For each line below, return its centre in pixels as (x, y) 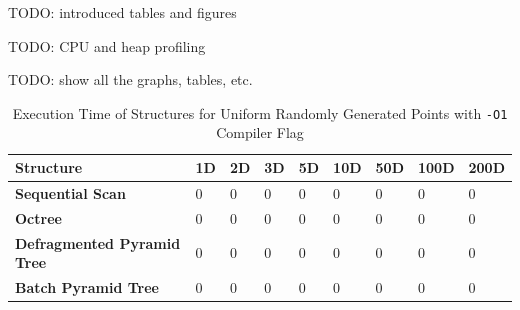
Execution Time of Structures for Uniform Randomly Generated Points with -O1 (260, 112)
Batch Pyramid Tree (87, 287)
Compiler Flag (260, 132)
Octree (38, 217)
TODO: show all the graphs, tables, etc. (130, 79)
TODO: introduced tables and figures (122, 12)
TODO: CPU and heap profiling (107, 45)
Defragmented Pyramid (98, 242)
